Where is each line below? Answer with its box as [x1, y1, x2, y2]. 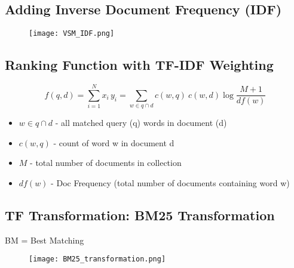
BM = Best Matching [5, 233, 84, 246]
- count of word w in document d [53, 136, 174, 149]
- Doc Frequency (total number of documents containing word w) [51, 176, 290, 189]
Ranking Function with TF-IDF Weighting [5, 56, 274, 74]
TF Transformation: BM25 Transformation [5, 205, 275, 224]
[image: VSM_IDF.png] [29, 29, 115, 38]
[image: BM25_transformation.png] [29, 255, 166, 264]
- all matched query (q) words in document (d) [55, 116, 227, 129]
